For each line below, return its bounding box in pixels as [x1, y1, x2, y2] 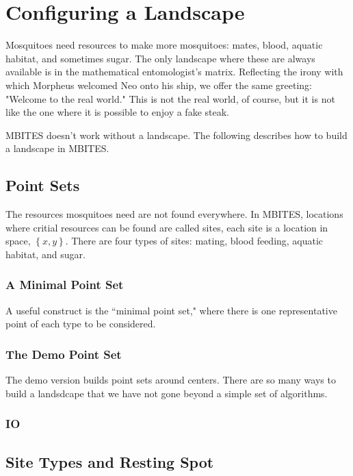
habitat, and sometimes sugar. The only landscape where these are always [5, 51, 315, 65]
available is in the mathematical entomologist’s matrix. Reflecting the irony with [5, 64, 343, 79]
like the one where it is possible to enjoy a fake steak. [5, 105, 229, 119]
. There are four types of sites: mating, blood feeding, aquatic [65, 234, 324, 248]
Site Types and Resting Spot [5, 451, 214, 472]
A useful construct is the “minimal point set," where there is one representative [5, 303, 337, 317]
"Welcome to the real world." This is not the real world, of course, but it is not [5, 91, 335, 105]
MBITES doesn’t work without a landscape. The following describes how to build [5, 127, 348, 142]
